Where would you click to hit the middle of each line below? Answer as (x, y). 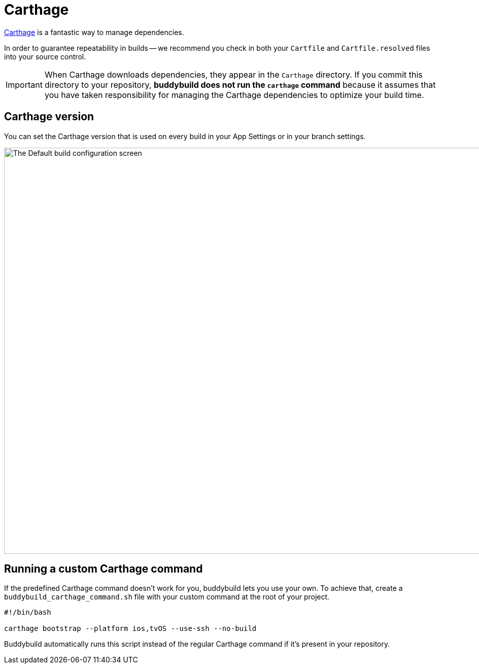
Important (24, 85)
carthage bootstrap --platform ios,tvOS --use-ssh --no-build (130, 629)
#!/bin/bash (28, 612)
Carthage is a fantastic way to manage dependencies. (94, 32)
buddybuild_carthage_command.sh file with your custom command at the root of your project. (167, 597)
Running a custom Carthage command (104, 569)
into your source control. (45, 56)
